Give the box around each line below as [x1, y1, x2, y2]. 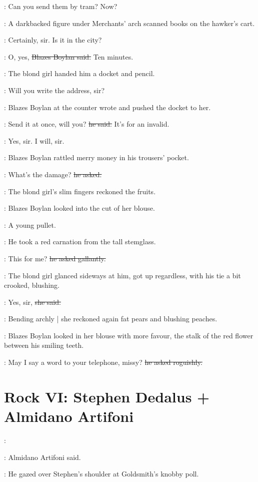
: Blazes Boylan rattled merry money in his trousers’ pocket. [4, 152, 189, 163]
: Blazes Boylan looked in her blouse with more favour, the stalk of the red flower [4, 330, 253, 340]
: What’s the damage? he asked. [4, 169, 102, 179]
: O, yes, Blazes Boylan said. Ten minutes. [4, 51, 133, 62]
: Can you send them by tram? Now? [4, 1, 117, 11]
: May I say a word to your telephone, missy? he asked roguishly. [4, 357, 202, 367]
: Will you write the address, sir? [4, 85, 105, 95]
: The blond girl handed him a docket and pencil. [4, 68, 155, 79]
